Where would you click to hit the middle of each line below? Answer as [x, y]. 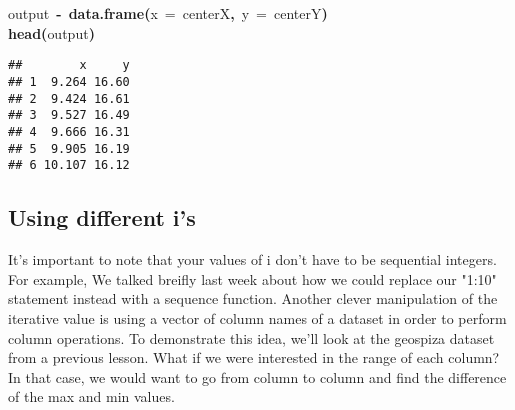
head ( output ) [51, 32]
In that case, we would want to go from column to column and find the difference [257, 376]
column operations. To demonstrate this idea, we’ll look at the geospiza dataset [251, 337]
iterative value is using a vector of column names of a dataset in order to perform [257, 317]
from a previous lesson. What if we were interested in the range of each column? [254, 357]
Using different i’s [102, 217]
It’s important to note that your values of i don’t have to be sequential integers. [252, 259]
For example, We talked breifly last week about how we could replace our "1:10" [252, 278]
